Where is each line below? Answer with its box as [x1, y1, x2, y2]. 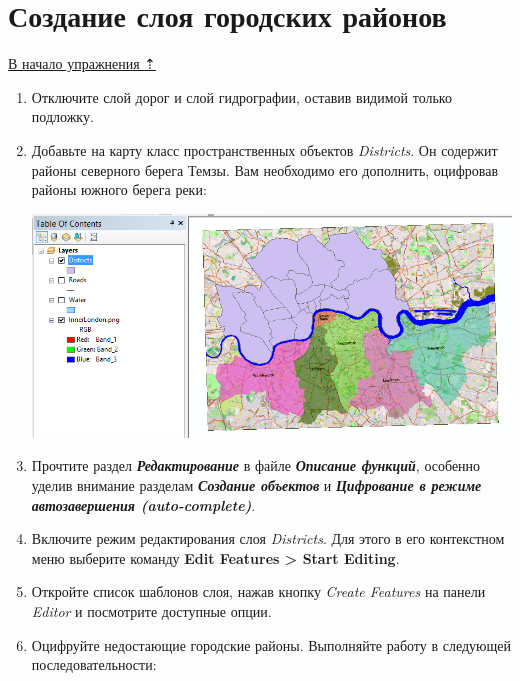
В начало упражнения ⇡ [8, 53, 157, 74]
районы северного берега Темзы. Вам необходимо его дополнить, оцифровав [31, 159, 499, 180]
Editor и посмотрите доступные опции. [31, 600, 272, 621]
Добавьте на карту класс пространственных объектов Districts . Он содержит [31, 139, 498, 160]
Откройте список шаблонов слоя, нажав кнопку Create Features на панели [31, 581, 486, 602]
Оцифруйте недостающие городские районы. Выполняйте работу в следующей [31, 634, 512, 655]
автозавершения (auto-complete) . [31, 494, 256, 515]
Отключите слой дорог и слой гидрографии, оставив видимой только [31, 86, 452, 107]
